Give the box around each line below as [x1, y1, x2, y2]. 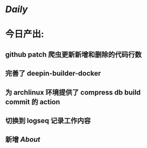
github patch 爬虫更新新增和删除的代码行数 [5, 50, 142, 59]
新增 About [5, 135, 41, 144]
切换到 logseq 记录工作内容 [5, 116, 91, 125]
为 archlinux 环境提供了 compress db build [5, 88, 141, 97]
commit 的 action [5, 98, 60, 106]
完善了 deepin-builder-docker [5, 69, 101, 78]
